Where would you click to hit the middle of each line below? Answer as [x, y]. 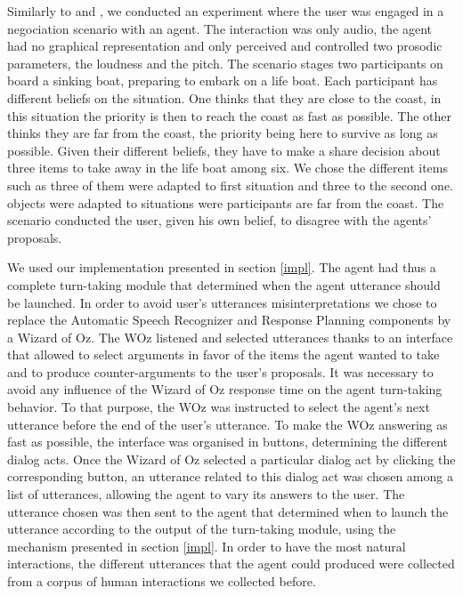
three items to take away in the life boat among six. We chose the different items [227, 168]
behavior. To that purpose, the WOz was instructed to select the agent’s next [219, 407]
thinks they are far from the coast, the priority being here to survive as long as [223, 133]
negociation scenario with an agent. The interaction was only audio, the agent [220, 28]
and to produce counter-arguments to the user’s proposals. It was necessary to [220, 371]
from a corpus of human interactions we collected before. [162, 581]
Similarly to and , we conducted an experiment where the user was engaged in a [226, 11]
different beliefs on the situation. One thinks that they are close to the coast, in [224, 97]
